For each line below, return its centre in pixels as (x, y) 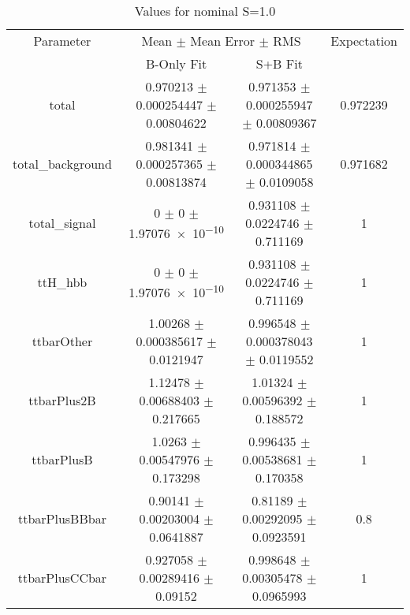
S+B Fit (279, 63)
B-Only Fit (176, 63)
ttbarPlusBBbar (62, 518)
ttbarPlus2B (62, 400)
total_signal (62, 223)
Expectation (364, 41)
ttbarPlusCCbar (62, 578)
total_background (62, 164)
